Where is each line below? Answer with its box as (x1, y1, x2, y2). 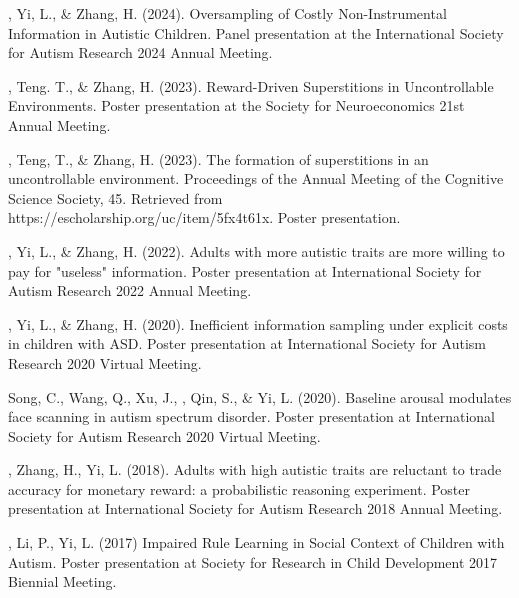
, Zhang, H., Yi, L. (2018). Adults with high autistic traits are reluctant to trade (8, 459, 502, 480)
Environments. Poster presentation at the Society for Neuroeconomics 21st (8, 95, 465, 116)
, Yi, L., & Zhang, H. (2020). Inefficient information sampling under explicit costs (8, 313, 508, 334)
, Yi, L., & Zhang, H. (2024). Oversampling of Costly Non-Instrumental (8, 3, 447, 23)
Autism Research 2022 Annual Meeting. (8, 280, 252, 301)
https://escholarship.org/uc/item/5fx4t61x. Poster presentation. (8, 207, 401, 228)
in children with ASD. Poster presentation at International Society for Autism (8, 333, 487, 354)
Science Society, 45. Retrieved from (8, 187, 223, 208)
